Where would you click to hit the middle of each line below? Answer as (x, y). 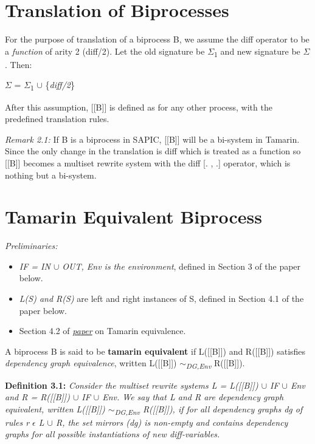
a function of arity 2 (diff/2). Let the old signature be (105, 51)
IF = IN (35, 266)
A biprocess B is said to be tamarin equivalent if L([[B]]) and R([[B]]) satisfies (155, 351)
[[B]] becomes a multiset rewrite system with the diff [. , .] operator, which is (148, 162)
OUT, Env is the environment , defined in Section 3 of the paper (182, 266)
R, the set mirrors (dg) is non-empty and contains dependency (172, 422)
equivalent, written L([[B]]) (55, 408)
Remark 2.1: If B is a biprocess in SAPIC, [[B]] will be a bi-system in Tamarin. (152, 139)
